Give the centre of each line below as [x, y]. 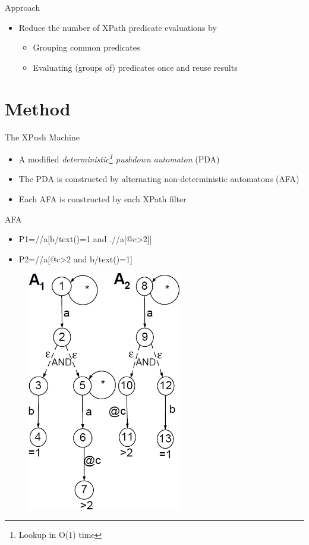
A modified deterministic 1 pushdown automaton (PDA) [119, 158]
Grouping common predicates [86, 47]
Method [38, 108]
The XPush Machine [42, 137]
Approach [23, 7]
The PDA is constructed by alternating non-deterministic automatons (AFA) [159, 179]
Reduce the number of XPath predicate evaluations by [118, 27]
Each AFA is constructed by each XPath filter [103, 198]
